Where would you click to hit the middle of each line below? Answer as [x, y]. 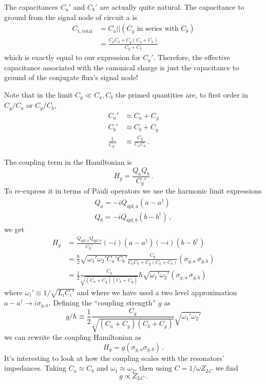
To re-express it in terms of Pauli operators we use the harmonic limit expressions [133, 191]
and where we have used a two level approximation [157, 292]
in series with [158, 29]
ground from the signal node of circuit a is [71, 17]
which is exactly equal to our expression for [72, 57]
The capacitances [31, 7]
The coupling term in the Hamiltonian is [68, 162]
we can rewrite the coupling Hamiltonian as [73, 337]
